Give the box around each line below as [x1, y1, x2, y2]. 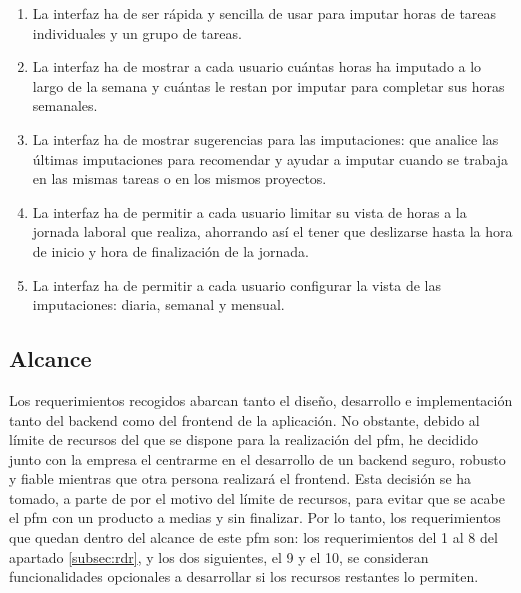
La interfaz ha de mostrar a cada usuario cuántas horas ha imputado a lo [32, 56, 482, 77]
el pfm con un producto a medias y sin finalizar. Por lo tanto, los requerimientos [9, 507, 501, 528]
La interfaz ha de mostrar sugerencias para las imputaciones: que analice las [32, 128, 499, 149]
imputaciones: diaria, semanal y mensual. [32, 294, 285, 315]
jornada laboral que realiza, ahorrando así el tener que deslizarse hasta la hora [32, 221, 513, 242]
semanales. [32, 95, 98, 116]
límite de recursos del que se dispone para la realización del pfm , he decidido [9, 429, 479, 450]
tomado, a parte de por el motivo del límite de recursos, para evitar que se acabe [9, 487, 505, 508]
